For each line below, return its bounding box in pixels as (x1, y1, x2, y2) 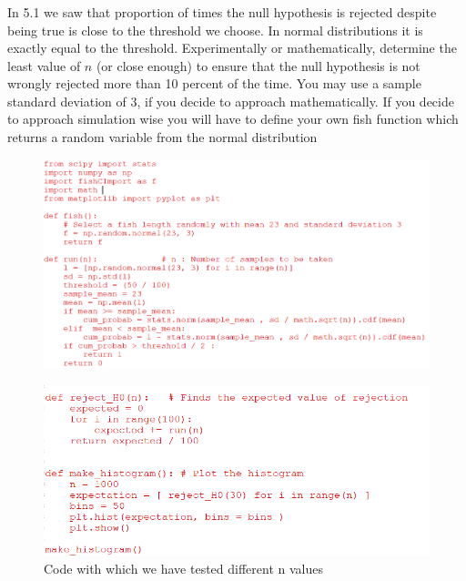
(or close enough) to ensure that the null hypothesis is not (96, 56, 420, 75)
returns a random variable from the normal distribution (7, 127, 318, 147)
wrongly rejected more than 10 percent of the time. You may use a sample (7, 74, 421, 93)
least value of (7, 56, 81, 75)
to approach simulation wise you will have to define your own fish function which (7, 109, 459, 128)
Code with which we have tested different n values (44, 559, 323, 578)
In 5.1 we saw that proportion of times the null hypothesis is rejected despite (7, 2, 437, 21)
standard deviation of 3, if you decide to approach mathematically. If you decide (7, 91, 454, 110)
